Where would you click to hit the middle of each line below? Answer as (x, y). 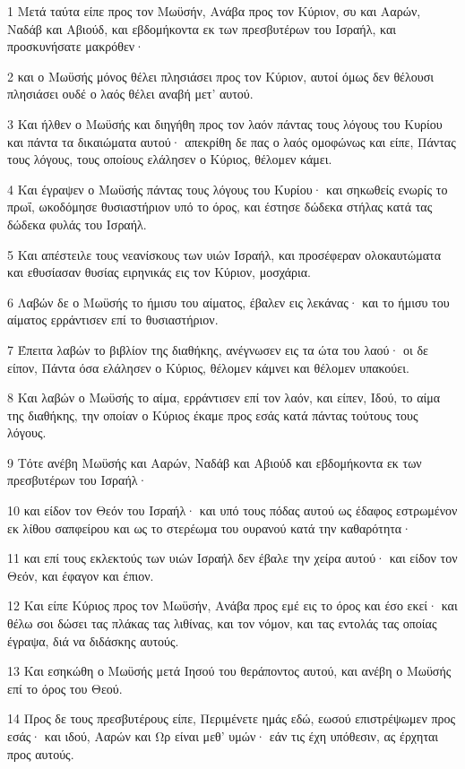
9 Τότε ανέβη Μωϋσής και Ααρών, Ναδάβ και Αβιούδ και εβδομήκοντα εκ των (215, 462)
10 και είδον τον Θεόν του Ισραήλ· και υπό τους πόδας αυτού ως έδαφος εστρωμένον (232, 510)
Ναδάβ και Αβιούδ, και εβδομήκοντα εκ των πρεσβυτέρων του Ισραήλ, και (202, 28)
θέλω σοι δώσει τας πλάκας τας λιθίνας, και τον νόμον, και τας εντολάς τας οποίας (222, 623)
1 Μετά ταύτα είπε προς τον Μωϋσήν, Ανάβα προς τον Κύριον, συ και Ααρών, (214, 11)
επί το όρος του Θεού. (65, 688)
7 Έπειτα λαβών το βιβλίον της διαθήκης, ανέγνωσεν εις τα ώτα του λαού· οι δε (218, 349)
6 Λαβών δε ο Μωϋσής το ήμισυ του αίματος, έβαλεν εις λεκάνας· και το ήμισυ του (228, 302)
